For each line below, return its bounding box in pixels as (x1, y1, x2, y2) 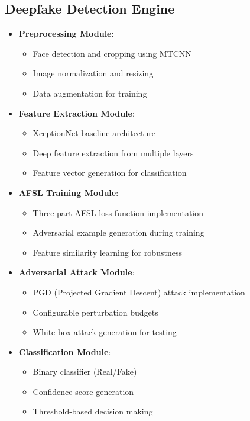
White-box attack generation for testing (33, 326, 177, 338)
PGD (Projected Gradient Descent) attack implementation (33, 285, 245, 298)
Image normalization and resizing (33, 67, 154, 79)
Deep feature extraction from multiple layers (33, 146, 194, 159)
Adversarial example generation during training (33, 226, 204, 239)
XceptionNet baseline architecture (33, 127, 156, 139)
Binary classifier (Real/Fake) (33, 365, 137, 378)
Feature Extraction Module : (18, 107, 135, 119)
